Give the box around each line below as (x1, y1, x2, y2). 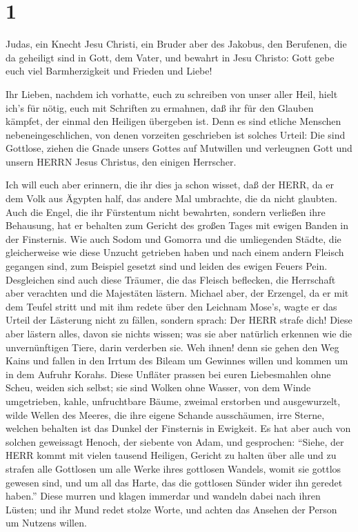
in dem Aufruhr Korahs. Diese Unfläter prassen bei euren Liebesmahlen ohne (6, 366, 331, 381)
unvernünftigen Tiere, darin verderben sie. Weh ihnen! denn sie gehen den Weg (6, 339, 339, 354)
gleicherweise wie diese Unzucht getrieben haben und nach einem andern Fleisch (6, 245, 344, 259)
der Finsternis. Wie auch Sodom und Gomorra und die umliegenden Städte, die (6, 231, 341, 246)
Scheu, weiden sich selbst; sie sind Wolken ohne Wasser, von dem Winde (6, 380, 311, 395)
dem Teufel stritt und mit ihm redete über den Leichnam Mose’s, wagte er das (6, 299, 337, 313)
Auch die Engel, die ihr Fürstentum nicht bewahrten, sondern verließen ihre (6, 204, 326, 219)
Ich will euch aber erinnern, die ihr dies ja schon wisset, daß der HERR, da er (6, 177, 334, 192)
